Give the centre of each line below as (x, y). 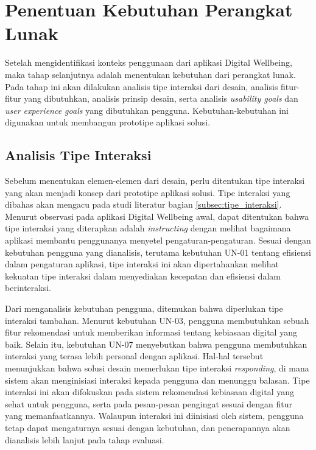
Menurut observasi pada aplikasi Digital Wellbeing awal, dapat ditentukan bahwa (157, 216)
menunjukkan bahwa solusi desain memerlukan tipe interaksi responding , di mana (157, 367)
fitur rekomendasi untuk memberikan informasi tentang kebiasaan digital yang (151, 332)
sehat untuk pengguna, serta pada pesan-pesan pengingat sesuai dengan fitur (149, 403)
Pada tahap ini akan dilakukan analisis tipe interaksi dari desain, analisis (142, 86)
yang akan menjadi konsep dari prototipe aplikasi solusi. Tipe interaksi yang (148, 192)
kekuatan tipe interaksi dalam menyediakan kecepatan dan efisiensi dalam (143, 276)
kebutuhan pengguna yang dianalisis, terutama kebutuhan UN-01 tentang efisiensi (158, 252)
